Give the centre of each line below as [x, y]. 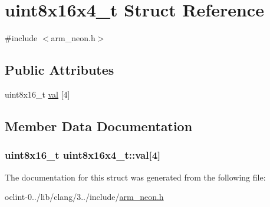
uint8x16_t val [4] [37, 94]
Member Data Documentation [99, 126]
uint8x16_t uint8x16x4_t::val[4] [83, 155]
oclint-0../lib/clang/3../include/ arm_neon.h [84, 197]
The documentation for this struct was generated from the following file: [135, 177]
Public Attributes [60, 70]
